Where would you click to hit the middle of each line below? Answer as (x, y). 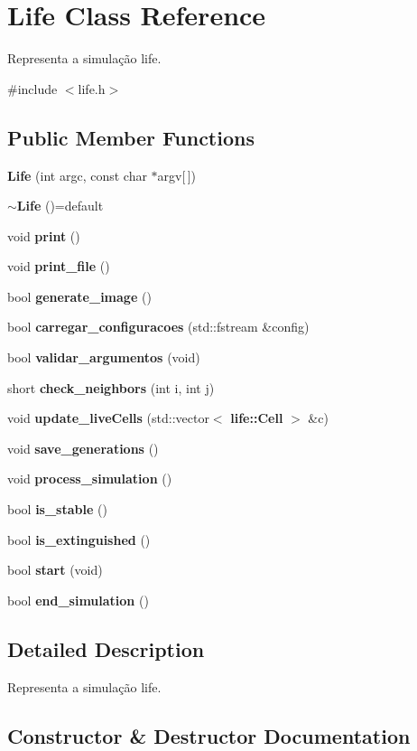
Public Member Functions (131, 137)
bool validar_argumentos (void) (104, 357)
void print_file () (59, 266)
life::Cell (257, 418)
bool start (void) (55, 570)
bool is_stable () (57, 509)
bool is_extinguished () (79, 539)
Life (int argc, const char (77, 175)
